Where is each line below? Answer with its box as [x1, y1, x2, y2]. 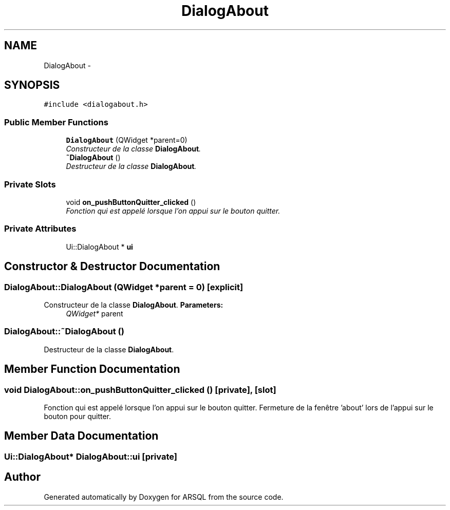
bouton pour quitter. [44, 411, 111, 421]
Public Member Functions [4, 117, 108, 127]
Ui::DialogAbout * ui [66, 242, 133, 251]
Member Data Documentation [4, 429, 159, 443]
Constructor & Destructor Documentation [4, 260, 220, 273]
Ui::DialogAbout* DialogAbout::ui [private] [4, 451, 177, 462]
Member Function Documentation [4, 363, 180, 376]
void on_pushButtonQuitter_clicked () [66, 197, 196, 206]
